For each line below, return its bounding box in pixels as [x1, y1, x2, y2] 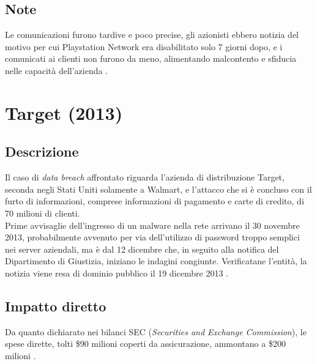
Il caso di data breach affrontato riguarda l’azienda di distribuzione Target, [5, 171, 285, 184]
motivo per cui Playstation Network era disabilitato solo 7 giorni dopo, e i [5, 40, 283, 53]
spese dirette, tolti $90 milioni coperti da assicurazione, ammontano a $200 [5, 337, 286, 350]
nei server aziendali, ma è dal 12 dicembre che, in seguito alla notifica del [5, 242, 279, 255]
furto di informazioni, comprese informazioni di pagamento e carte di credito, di [5, 195, 304, 207]
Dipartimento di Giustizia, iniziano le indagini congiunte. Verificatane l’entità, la [5, 254, 307, 267]
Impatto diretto [5, 296, 106, 315]
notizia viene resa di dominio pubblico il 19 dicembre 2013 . [5, 266, 228, 279]
